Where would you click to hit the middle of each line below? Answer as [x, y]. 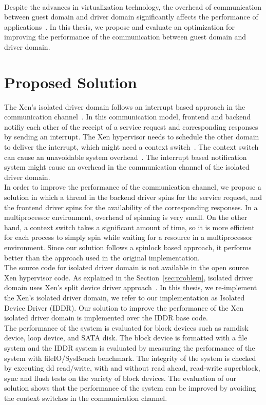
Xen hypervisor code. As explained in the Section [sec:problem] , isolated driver [129, 277]
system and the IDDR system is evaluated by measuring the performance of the [130, 347]
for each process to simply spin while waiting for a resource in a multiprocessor [128, 237]
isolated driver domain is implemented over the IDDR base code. [106, 318]
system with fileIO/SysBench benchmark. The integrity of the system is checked [130, 358]
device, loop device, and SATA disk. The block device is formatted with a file [126, 338]
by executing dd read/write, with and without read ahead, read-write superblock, [132, 368]
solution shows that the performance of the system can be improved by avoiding [130, 388]
